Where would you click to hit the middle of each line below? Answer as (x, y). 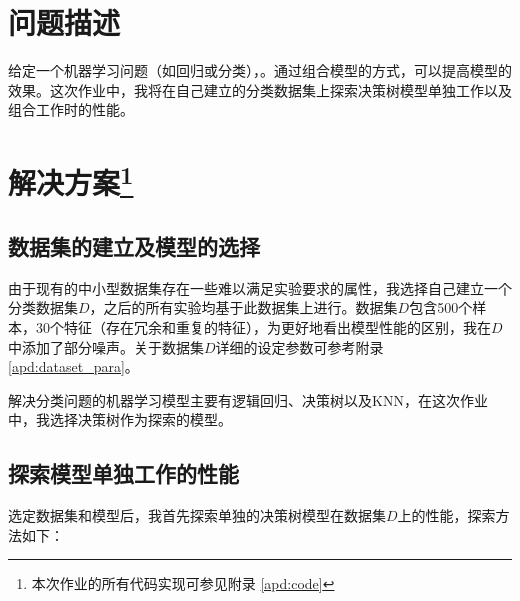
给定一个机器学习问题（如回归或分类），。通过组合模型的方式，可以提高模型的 (260, 70)
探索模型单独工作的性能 (123, 473)
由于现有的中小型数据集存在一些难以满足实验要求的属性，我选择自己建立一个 (260, 287)
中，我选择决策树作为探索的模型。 (120, 419)
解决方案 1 (71, 180)
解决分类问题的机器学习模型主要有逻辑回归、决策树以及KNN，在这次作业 (248, 399)
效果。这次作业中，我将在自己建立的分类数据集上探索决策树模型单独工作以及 (260, 89)
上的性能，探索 (446, 515)
